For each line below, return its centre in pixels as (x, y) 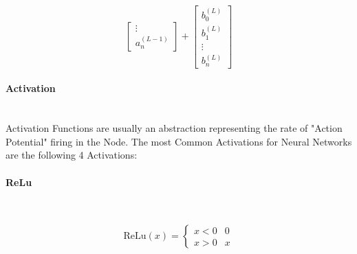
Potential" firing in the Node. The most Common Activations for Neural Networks (179, 141)
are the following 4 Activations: (72, 155)
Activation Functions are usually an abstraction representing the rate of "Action (174, 128)
